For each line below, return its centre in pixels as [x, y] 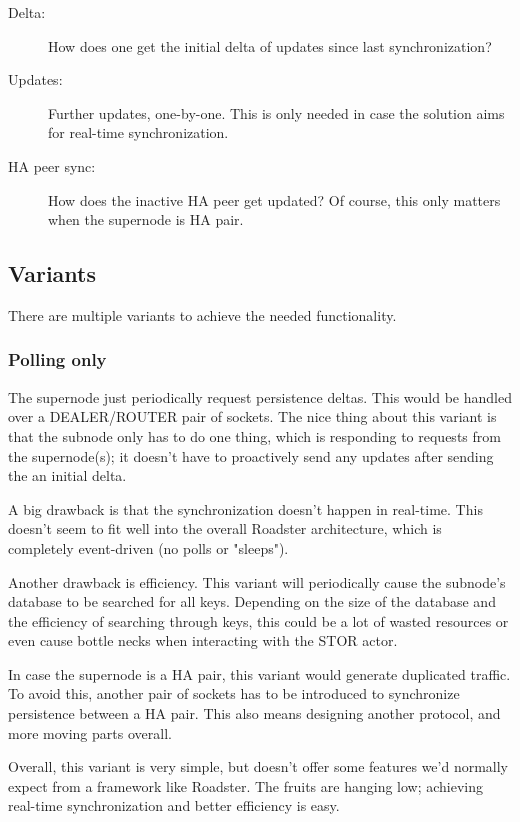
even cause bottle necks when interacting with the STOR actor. [203, 640]
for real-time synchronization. [138, 132]
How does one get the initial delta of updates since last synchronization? [270, 45]
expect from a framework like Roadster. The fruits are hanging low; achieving [246, 785]
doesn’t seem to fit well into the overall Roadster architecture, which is [225, 528]
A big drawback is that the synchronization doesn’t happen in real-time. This [245, 508]
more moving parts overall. [90, 732]
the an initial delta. [67, 475]
